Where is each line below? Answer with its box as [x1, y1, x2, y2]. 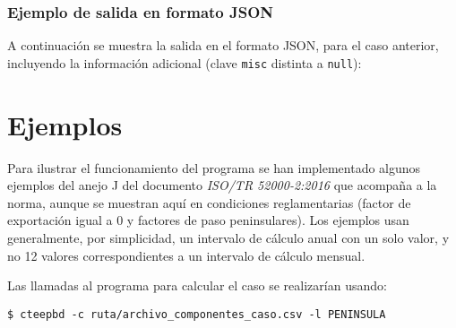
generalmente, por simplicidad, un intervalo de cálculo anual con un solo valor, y [7, 228, 450, 246]
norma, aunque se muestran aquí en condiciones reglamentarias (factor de [7, 193, 411, 211]
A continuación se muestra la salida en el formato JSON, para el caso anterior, [7, 36, 439, 55]
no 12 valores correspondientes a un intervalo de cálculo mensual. [7, 246, 366, 264]
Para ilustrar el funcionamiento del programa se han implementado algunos [7, 158, 421, 177]
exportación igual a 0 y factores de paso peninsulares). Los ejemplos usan [7, 211, 409, 229]
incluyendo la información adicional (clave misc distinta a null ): [7, 53, 362, 72]
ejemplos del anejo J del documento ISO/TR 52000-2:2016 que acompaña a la [7, 176, 437, 194]
